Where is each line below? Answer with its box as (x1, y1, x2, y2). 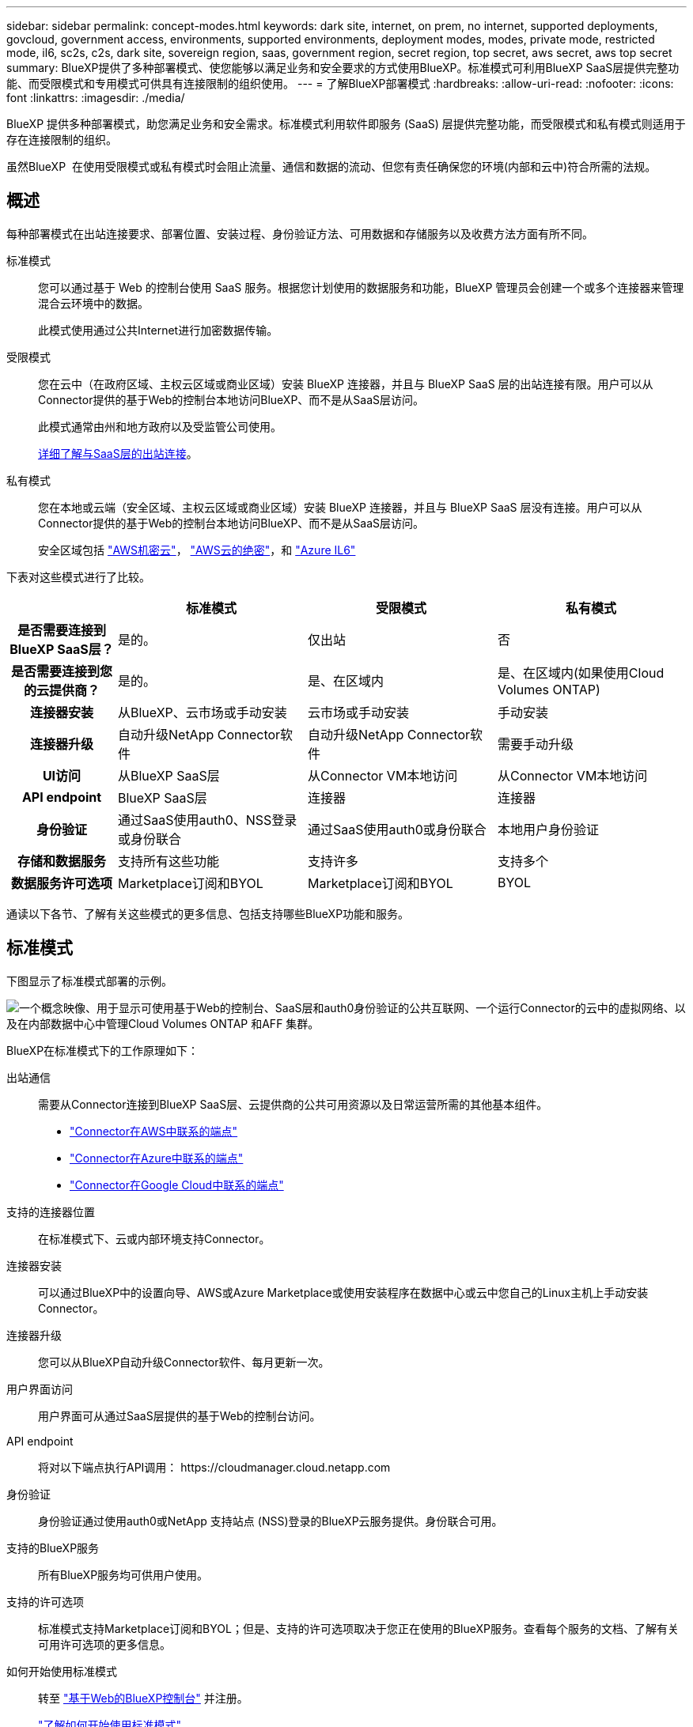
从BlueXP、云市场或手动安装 (118, 704, 287, 720)
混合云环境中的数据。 (38, 296, 149, 310)
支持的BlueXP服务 (6, 1540, 100, 1555)
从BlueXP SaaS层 (118, 767, 220, 784)
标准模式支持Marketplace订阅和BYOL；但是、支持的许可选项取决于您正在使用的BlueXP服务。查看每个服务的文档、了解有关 (38, 1621, 679, 1635)
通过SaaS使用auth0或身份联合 (308, 821, 487, 837)
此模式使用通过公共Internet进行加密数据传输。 (38, 323, 278, 337)
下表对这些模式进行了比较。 (6, 569, 150, 584)
